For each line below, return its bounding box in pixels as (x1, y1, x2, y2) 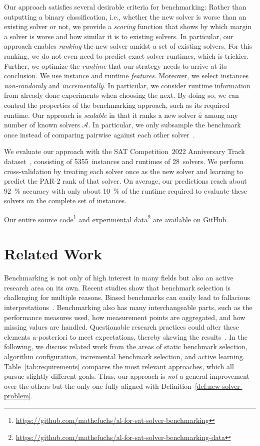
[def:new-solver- (194, 380, 242, 391)
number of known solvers (4, 119, 80, 130)
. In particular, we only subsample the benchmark (88, 119, 241, 130)
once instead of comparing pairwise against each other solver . (4, 129, 195, 139)
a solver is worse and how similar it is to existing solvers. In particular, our (4, 31, 233, 41)
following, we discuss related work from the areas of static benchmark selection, (4, 341, 247, 352)
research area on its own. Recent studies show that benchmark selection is (4, 282, 231, 292)
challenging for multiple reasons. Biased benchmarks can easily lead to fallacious (4, 292, 250, 303)
